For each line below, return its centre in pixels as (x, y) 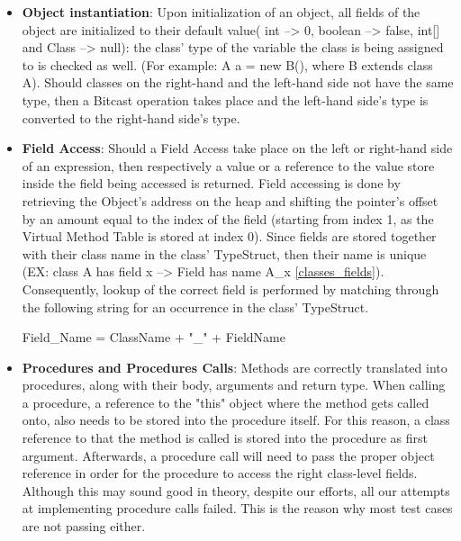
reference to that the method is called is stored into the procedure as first (225, 438)
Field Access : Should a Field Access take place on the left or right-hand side (237, 148)
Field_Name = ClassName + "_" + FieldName (154, 337)
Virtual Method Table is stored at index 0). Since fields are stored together (229, 236)
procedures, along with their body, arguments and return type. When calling (234, 385)
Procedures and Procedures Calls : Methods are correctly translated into (235, 367)
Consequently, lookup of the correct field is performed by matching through (230, 289)
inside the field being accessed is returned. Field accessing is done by (211, 183)
